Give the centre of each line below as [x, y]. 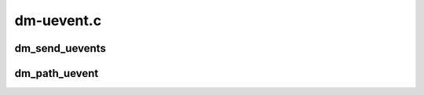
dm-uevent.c [58, 20]
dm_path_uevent [57, 73]
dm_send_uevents [60, 48]
